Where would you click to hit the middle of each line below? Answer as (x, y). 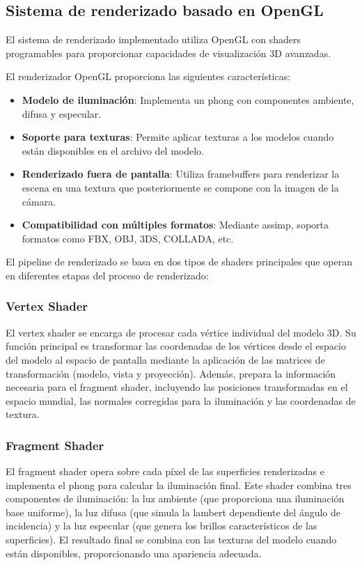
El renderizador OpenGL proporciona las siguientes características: (148, 76)
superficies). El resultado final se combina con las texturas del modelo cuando (171, 540)
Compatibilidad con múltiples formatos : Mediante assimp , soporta (175, 225)
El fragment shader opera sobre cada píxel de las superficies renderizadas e (165, 471)
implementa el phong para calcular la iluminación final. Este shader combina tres (179, 485)
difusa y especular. (62, 113)
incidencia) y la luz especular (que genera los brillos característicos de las (162, 526)
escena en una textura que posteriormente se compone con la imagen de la (180, 187)
